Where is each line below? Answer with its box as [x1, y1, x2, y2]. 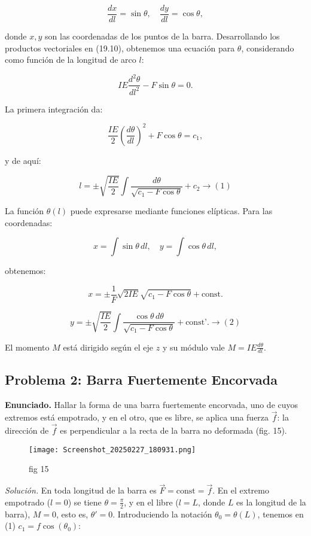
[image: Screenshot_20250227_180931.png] [29, 445, 196, 454]
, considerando [241, 41, 294, 54]
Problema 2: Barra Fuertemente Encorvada [5, 370, 278, 388]
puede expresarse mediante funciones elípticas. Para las [70, 205, 273, 217]
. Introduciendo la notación [112, 507, 212, 520]
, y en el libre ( [124, 495, 179, 508]
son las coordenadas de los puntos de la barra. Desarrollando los [45, 30, 280, 42]
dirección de [5, 424, 49, 437]
